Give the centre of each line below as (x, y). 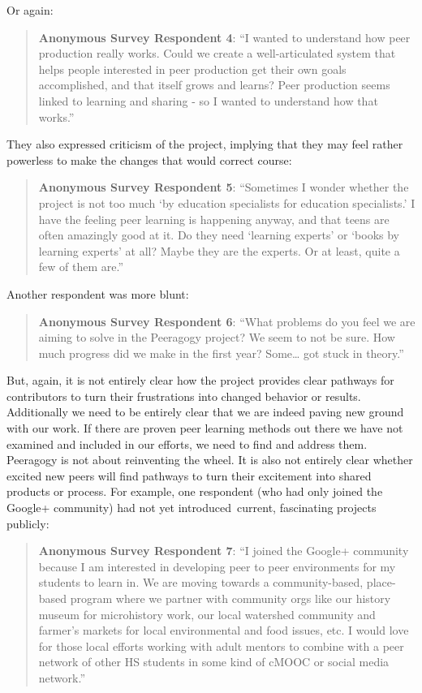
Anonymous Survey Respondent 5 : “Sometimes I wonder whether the (224, 187)
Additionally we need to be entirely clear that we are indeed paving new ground (205, 412)
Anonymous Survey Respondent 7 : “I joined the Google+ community (224, 551)
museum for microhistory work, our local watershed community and (207, 614)
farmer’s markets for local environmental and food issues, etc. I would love (224, 630)
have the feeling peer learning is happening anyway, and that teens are (214, 219)
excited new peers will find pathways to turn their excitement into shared (189, 475)
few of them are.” (81, 267)
